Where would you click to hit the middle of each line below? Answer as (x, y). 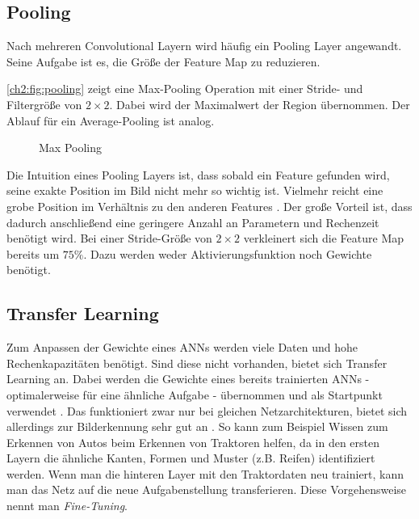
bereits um (33, 253)
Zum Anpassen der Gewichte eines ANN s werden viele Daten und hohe (182, 347)
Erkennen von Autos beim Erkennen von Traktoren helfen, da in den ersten (193, 442)
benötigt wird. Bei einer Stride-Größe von (109, 238)
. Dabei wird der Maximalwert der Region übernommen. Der (260, 104)
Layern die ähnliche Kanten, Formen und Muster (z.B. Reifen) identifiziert (191, 458)
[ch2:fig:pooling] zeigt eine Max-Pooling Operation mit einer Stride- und (185, 89)
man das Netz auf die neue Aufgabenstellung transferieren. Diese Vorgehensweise (207, 489)
